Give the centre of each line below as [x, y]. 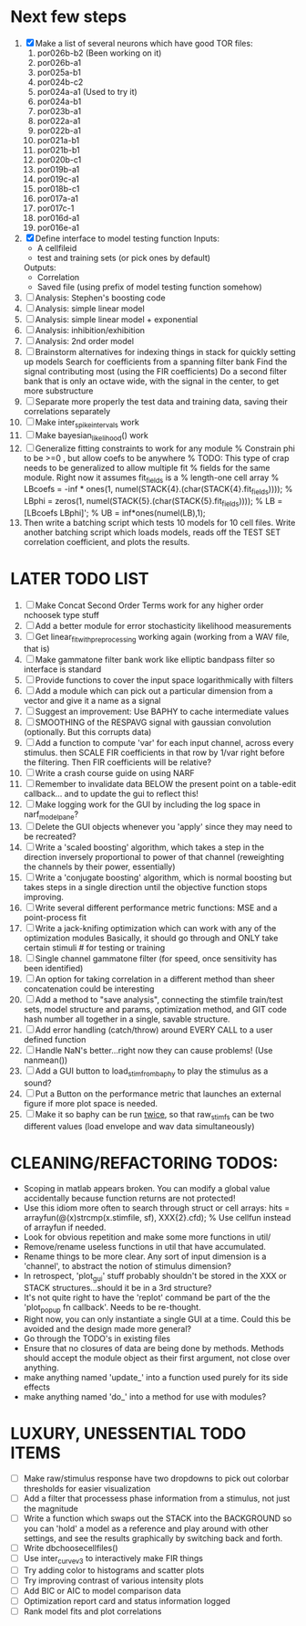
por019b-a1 [58, 169]
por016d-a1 [58, 217]
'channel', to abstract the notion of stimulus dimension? [127, 1265]
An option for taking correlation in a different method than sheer [155, 980]
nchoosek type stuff [61, 614]
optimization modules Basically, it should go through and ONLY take [151, 939]
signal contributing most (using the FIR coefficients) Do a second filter [155, 371]
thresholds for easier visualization [87, 1488]
